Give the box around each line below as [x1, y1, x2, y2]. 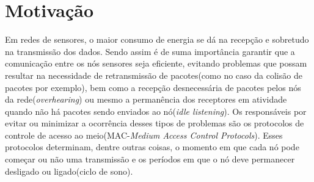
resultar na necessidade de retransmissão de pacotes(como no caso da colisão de [5, 68, 302, 81]
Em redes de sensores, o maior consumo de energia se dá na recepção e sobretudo [5, 33, 309, 46]
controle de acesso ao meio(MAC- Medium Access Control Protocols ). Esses [5, 128, 283, 141]
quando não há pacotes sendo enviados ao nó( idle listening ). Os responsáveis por [5, 104, 307, 117]
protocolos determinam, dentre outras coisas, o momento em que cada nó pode [5, 140, 299, 153]
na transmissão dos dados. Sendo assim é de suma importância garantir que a [5, 45, 295, 57]
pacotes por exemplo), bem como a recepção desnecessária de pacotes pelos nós [5, 81, 301, 93]
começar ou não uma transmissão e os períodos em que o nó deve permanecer [5, 153, 295, 166]
